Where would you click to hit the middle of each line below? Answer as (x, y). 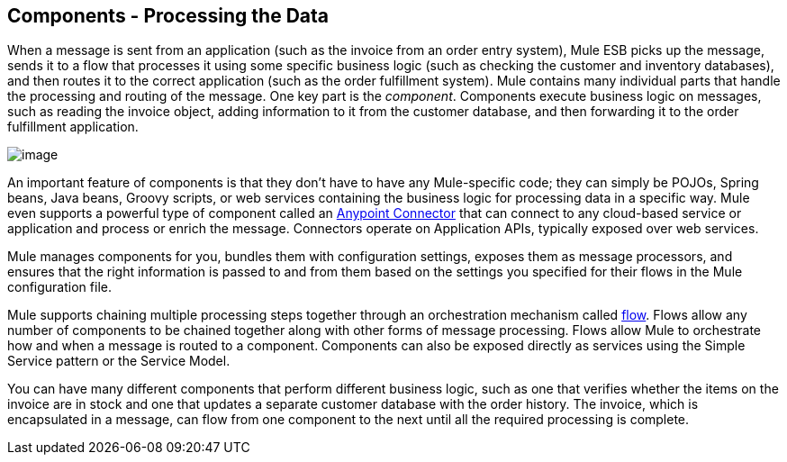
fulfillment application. (73, 127)
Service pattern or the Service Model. (119, 361)
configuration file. (59, 287)
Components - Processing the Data (168, 16)
